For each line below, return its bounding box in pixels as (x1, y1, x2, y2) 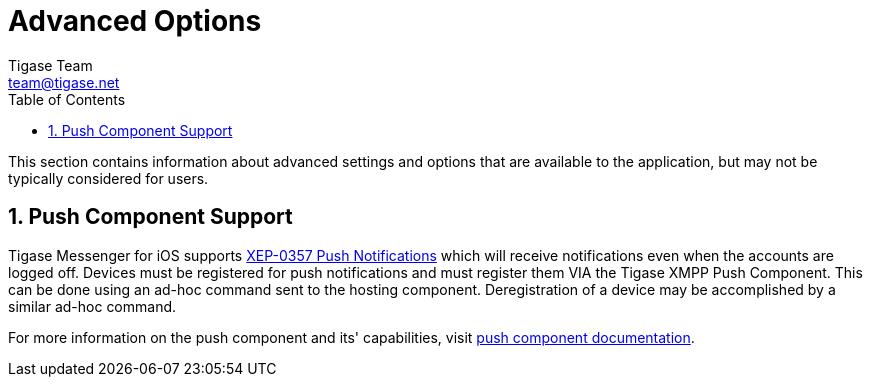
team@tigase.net (8, 73, 120, 91)
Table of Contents (8, 90, 126, 108)
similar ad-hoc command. (8, 297, 177, 315)
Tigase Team (8, 56, 93, 74)
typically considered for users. (8, 169, 209, 187)
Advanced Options (8, 4, 262, 38)
